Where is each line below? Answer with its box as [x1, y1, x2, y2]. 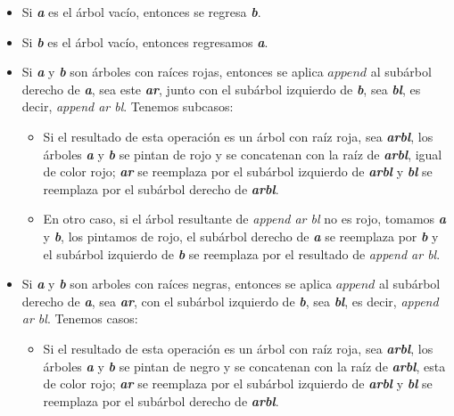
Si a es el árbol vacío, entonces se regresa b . [21, 3, 261, 20]
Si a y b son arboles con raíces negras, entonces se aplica [21, 274, 333, 293]
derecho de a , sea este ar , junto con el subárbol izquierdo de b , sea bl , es [21, 79, 421, 98]
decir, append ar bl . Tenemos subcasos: [21, 97, 234, 116]
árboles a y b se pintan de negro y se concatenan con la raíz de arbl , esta [43, 356, 446, 375]
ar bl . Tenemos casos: [21, 309, 138, 328]
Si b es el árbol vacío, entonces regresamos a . [21, 32, 268, 51]
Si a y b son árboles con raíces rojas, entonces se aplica [21, 62, 324, 81]
